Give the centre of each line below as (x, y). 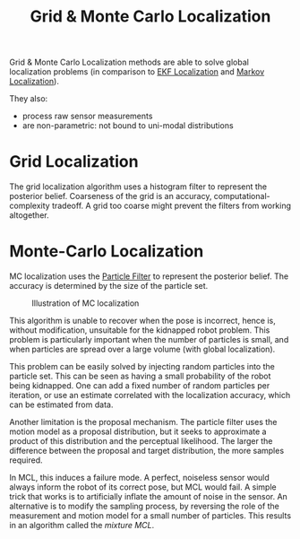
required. (26, 460)
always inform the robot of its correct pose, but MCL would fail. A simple (143, 487)
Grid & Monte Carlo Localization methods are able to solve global (129, 62)
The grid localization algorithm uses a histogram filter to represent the (138, 187)
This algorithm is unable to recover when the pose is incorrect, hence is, (142, 321)
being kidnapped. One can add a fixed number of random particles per (140, 386)
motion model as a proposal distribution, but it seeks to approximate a (138, 431)
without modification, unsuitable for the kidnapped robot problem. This (140, 330)
